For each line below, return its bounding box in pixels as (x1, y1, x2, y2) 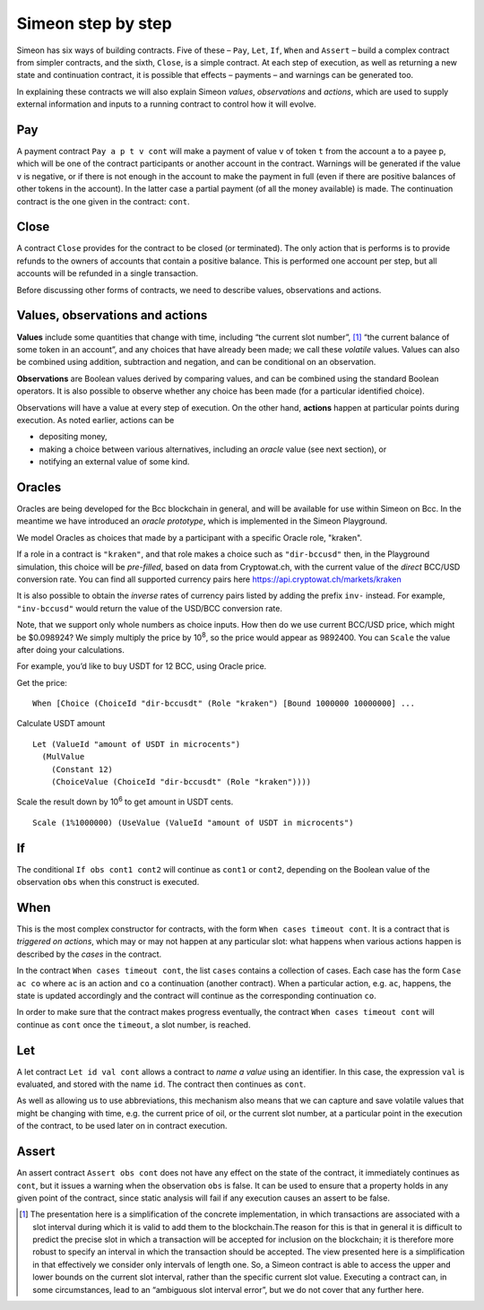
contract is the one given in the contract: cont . (16, 195, 190, 206)
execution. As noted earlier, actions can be (16, 414, 175, 425)
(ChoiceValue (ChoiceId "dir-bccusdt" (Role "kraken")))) (50, 776, 312, 787)
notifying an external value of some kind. (39, 456, 190, 467)
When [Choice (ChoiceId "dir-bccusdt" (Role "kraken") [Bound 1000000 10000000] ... (32, 698, 416, 708)
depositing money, (39, 431, 108, 442)
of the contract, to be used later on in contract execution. (16, 1121, 228, 1132)
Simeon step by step (16, 13, 172, 33)
